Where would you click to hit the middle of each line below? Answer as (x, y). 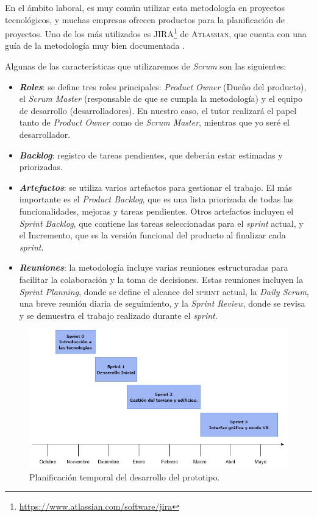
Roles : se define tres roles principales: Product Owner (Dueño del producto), (163, 86)
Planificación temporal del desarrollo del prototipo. (125, 476)
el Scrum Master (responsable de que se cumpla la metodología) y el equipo (161, 98)
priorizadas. (41, 167)
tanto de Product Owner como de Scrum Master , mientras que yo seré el (154, 122)
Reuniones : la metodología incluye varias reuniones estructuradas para (154, 267)
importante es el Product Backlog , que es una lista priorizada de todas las (156, 199)
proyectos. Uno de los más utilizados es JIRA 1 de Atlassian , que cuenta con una (156, 33)
